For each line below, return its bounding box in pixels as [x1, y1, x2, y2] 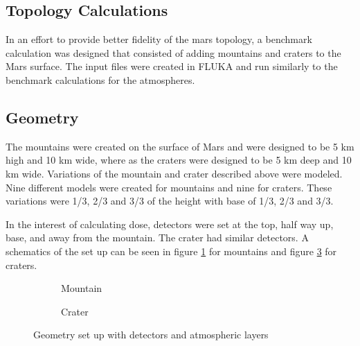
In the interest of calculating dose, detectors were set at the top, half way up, [6, 216, 334, 231]
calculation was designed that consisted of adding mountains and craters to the [6, 45, 341, 60]
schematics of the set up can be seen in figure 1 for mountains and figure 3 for [6, 243, 337, 258]
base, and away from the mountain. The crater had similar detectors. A [6, 230, 309, 245]
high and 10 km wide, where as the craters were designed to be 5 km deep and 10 [6, 153, 352, 167]
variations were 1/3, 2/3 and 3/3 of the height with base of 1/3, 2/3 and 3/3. [6, 193, 334, 208]
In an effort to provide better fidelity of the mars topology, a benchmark [6, 32, 312, 46]
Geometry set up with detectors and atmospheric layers [33, 327, 269, 342]
